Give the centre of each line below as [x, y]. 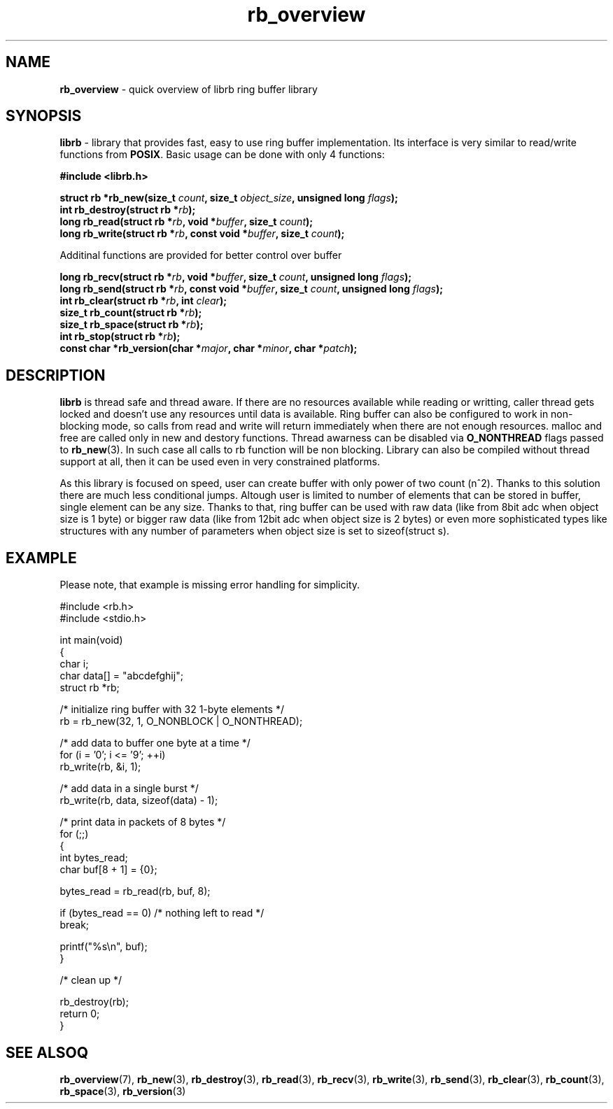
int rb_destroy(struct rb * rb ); [128, 210]
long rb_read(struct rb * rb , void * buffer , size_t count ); [186, 222]
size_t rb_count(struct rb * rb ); [131, 313]
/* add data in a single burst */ [129, 789]
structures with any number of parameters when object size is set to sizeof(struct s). [255, 531]
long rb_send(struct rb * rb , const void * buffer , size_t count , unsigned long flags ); [252, 289]
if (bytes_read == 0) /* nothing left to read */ [162, 913]
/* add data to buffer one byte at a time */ [155, 743]
